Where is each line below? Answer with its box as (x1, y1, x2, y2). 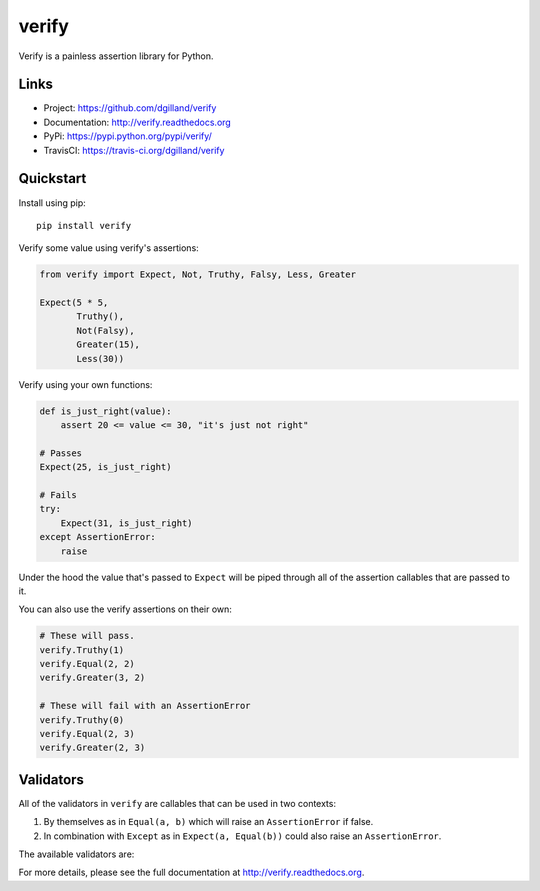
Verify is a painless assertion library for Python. (18, 50, 214, 62)
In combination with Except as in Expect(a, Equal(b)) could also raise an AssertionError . (43, 830, 442, 842)
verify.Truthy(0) (39, 714, 125, 725)
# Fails (39, 489, 77, 500)
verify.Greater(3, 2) (39, 672, 146, 684)
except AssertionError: (39, 531, 157, 543)
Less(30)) (76, 353, 125, 364)
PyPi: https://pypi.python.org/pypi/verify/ (43, 130, 212, 142)
